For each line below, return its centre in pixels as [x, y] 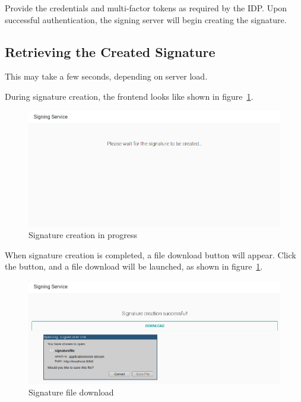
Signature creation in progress [83, 235]
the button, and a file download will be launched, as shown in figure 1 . [134, 266]
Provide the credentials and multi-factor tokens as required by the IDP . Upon [146, 8]
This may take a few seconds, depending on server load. [106, 76]
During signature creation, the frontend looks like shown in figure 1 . [129, 96]
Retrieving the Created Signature [110, 51]
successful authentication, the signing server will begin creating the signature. [146, 19]
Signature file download [71, 392]
